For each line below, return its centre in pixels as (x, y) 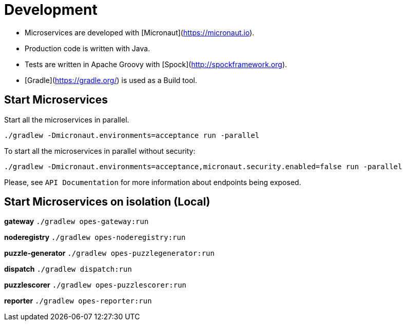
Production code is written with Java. (88, 48)
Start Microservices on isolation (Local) (107, 202)
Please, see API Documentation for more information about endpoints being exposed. (153, 182)
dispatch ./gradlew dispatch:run (68, 269)
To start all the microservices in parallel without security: (100, 151)
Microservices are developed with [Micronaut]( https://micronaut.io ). (140, 32)
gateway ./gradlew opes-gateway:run (76, 221)
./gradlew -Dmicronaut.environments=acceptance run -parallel (132, 135)
